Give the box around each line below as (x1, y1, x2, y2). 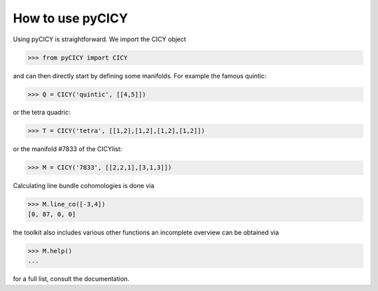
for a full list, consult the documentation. (13, 275, 129, 283)
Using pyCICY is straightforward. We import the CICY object (13, 35, 187, 43)
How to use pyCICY (13, 10, 129, 26)
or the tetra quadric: (13, 108, 71, 117)
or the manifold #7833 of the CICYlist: (13, 145, 122, 153)
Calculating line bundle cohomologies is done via (13, 182, 155, 190)
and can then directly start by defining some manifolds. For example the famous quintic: (13, 71, 267, 80)
